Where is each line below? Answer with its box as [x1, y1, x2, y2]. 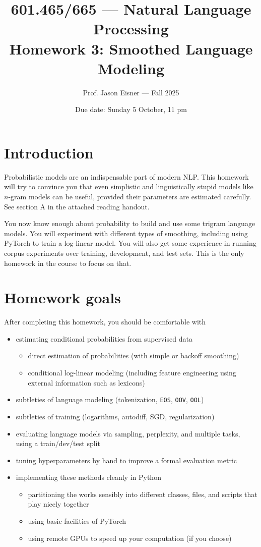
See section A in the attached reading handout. [4, 201, 150, 211]
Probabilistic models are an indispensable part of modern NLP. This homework [4, 171, 249, 182]
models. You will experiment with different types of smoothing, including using [4, 228, 248, 238]
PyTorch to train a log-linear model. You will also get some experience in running [4, 238, 256, 248]
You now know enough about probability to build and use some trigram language [4, 218, 255, 229]
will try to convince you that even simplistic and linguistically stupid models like [4, 181, 253, 192]
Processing [93, 18, 169, 39]
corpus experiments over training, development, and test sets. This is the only [4, 247, 244, 258]
